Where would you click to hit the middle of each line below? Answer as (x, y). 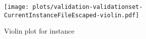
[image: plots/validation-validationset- (73, 7)
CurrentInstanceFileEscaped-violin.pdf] (72, 15)
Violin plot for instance (39, 31)
